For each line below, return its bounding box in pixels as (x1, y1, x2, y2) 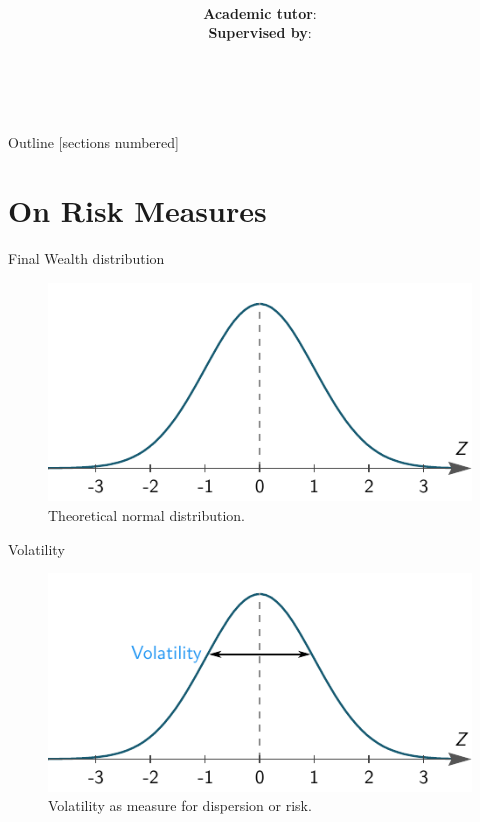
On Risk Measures (8, 190, 267, 231)
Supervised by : (208, 22, 312, 43)
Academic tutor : (203, 2, 317, 23)
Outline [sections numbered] (8, 131, 179, 152)
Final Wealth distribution (8, 248, 165, 269)
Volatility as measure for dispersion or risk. (48, 795, 312, 816)
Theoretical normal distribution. (48, 504, 246, 525)
